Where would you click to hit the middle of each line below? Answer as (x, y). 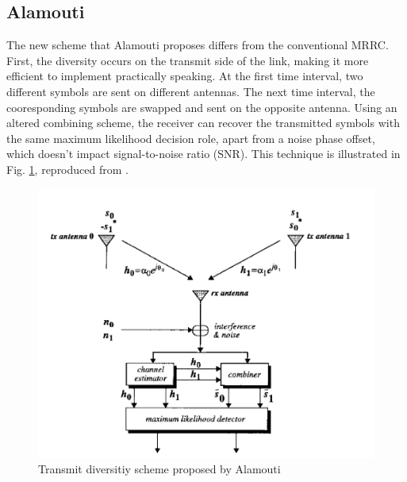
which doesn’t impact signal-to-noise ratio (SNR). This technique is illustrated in (203, 154)
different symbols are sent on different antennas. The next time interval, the (191, 91)
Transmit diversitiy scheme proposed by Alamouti (159, 469)
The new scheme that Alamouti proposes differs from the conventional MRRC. (198, 45)
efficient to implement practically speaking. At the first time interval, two (185, 76)
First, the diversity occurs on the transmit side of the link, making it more (188, 60)
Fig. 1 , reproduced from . (67, 169)
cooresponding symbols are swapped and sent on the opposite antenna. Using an (202, 107)
